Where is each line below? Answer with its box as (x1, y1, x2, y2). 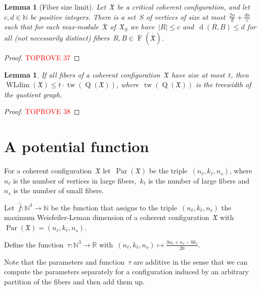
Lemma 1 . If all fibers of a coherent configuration (4, 69, 160, 80)
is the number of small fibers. (13, 185, 104, 196)
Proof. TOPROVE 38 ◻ (4, 106, 80, 117)
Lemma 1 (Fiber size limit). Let (4, 2, 106, 12)
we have (130, 21, 155, 32)
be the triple (149, 165, 188, 176)
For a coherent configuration (4, 165, 92, 176)
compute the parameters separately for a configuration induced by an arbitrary (4, 266, 249, 277)
